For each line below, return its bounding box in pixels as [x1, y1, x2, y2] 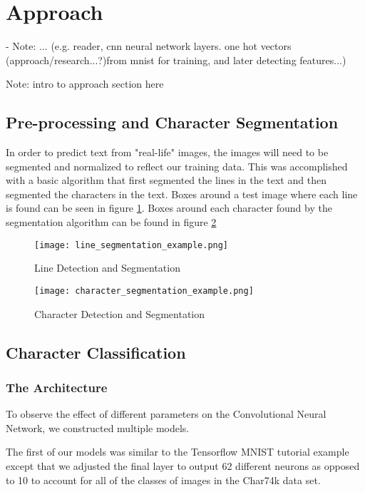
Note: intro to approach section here [6, 76, 164, 91]
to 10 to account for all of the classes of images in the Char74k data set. [6, 472, 321, 487]
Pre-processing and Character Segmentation [6, 111, 339, 133]
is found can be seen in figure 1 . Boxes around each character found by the [6, 200, 332, 215]
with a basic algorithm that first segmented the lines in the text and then [6, 173, 327, 188]
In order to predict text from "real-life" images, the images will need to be [6, 145, 329, 160]
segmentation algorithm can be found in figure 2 [6, 215, 217, 230]
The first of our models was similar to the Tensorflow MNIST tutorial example [6, 444, 349, 459]
